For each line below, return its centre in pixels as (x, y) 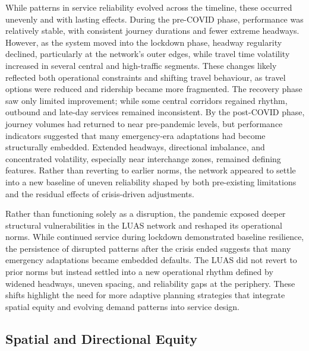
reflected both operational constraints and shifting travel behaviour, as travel (146, 77)
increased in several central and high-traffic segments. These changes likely (141, 65)
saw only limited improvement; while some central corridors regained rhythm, (146, 100)
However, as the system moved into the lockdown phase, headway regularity (144, 42)
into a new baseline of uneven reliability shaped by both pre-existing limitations (151, 181)
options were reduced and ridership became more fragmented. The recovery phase (154, 89)
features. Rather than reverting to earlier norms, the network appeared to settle (151, 170)
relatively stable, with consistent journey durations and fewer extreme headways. (152, 31)
